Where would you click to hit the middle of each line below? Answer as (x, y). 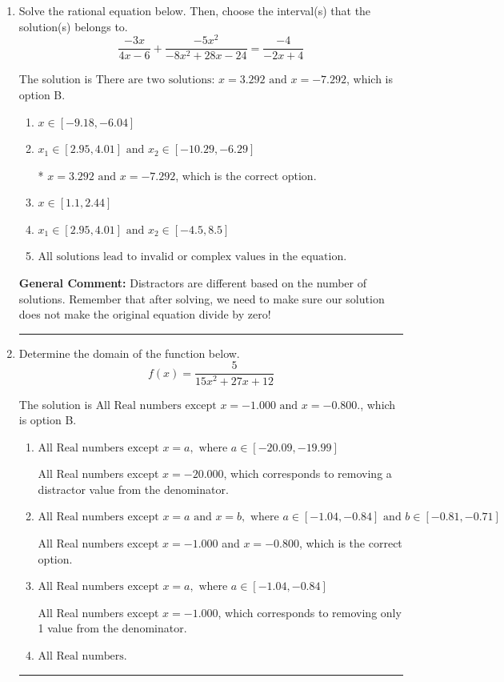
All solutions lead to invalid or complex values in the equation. (192, 257)
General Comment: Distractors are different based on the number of (193, 283)
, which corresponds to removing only (310, 612)
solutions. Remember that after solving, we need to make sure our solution (202, 298)
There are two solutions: (155, 80)
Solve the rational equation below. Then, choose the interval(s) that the (195, 10)
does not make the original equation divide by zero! (145, 314)
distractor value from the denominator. (133, 489)
